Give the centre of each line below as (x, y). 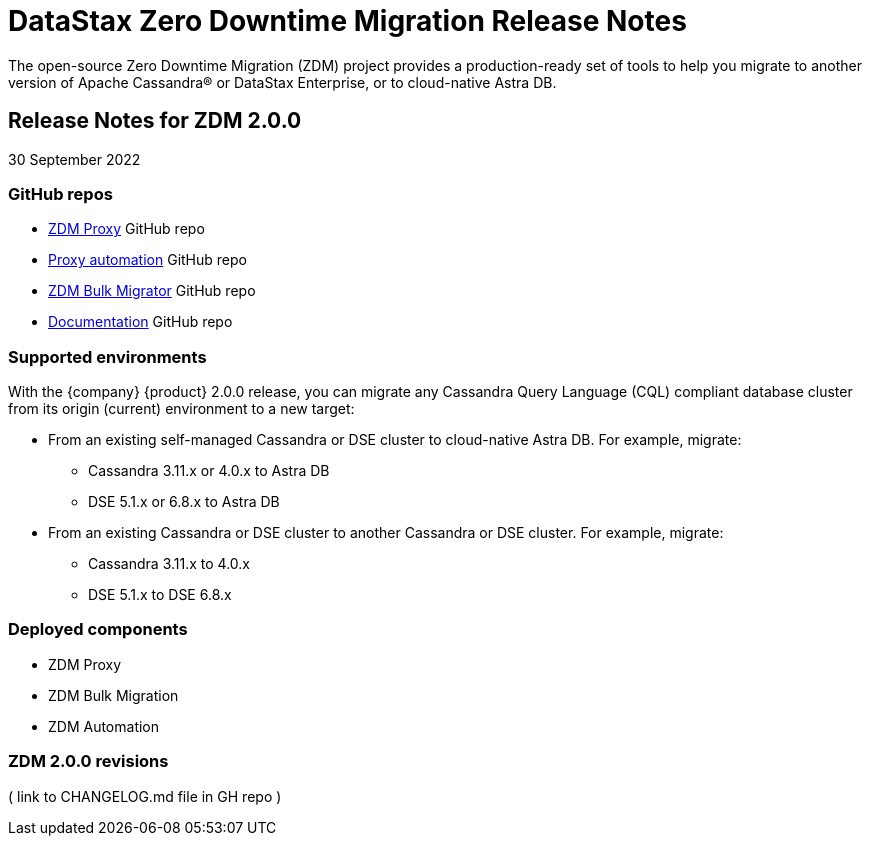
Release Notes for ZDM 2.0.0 (155, 121)
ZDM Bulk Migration (113, 695)
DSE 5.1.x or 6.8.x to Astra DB (184, 502)
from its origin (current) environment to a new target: (181, 409)
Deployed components (98, 629)
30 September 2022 (74, 159)
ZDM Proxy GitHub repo (126, 229)
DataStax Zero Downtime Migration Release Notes (347, 21)
